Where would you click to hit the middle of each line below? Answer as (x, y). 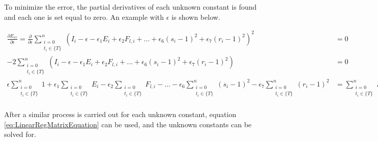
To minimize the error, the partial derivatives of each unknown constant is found (131, 7)
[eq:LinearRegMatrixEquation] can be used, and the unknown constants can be (128, 124)
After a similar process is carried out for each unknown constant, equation (120, 114)
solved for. (20, 134)
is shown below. (196, 17)
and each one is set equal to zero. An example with (84, 17)
